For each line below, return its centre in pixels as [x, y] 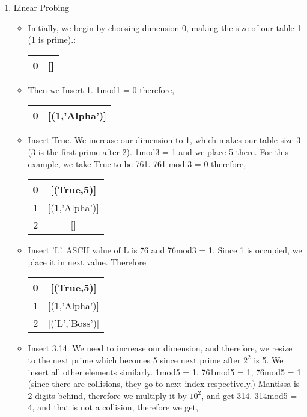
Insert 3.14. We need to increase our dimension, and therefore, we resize [160, 348]
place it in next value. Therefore [87, 261]
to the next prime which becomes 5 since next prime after [134, 360]
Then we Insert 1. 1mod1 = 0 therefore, [101, 89]
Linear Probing [41, 7]
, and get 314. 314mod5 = [249, 395]
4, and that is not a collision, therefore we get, [113, 407]
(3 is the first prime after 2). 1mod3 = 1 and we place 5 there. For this [158, 151]
